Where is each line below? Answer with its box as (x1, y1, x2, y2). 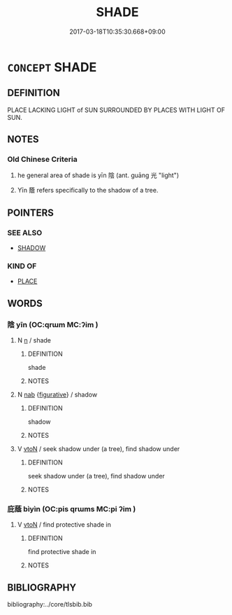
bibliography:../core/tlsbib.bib (7, 600, 93, 609)
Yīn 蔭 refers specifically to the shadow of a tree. (17, 186, 159, 195)
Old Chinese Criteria (7, 155, 78, 165)
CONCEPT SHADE (7, 59, 97, 75)
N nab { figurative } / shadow (17, 390, 98, 399)
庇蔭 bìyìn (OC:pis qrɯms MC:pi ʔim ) (7, 504, 136, 514)
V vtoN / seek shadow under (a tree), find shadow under (17, 445, 180, 453)
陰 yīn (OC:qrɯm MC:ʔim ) (7, 319, 99, 329)
